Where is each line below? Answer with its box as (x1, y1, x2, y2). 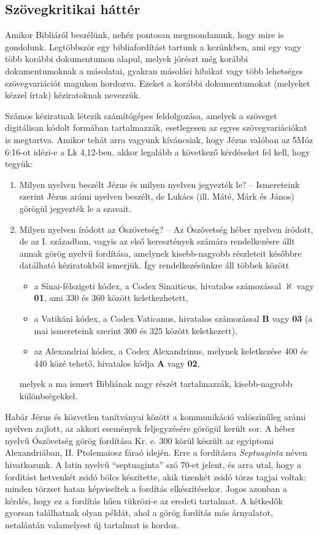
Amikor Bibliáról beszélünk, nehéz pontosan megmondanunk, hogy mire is (5, 28, 284, 41)
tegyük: (5, 157, 33, 170)
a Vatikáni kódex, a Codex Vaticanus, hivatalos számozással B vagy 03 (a (34, 312, 313, 325)
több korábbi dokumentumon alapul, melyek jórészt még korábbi (5, 52, 248, 65)
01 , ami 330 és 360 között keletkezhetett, (34, 291, 188, 304)
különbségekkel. (19, 389, 78, 402)
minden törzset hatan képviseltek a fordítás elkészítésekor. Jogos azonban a (5, 482, 288, 495)
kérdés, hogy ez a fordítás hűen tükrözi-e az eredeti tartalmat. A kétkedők (5, 494, 283, 507)
